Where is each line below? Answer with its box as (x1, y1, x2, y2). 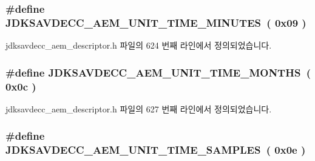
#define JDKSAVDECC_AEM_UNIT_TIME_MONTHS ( (5, 64, 311, 80)
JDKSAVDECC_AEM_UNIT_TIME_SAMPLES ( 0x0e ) (5, 142, 306, 157)
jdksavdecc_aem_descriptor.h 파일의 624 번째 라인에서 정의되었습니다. (5, 39, 272, 52)
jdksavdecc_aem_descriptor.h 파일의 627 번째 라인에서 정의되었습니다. (5, 102, 272, 115)
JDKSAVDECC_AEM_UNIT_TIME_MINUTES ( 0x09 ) (5, 15, 307, 30)
